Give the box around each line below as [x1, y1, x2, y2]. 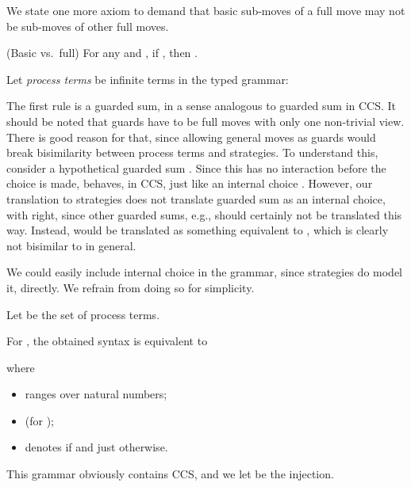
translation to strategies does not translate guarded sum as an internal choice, [6, 190, 386, 207]
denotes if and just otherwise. [25, 439, 168, 455]
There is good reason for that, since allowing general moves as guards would [6, 128, 376, 145]
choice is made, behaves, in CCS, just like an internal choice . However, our [6, 175, 373, 192]
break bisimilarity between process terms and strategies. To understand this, [6, 144, 378, 161]
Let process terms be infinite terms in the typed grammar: [6, 70, 289, 87]
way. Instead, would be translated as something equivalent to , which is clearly [6, 222, 389, 238]
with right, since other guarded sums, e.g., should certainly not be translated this [6, 206, 402, 223]
